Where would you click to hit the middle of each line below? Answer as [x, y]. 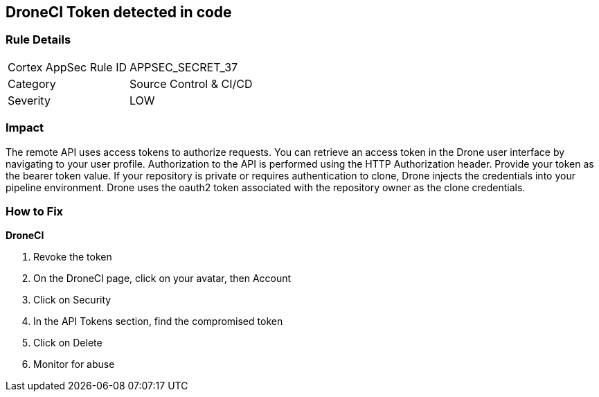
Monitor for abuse [74, 364]
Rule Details [38, 40]
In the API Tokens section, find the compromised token [158, 321]
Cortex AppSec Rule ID [68, 67]
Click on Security [72, 300]
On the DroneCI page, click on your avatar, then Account [162, 279]
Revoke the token [73, 257]
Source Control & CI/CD [191, 83]
